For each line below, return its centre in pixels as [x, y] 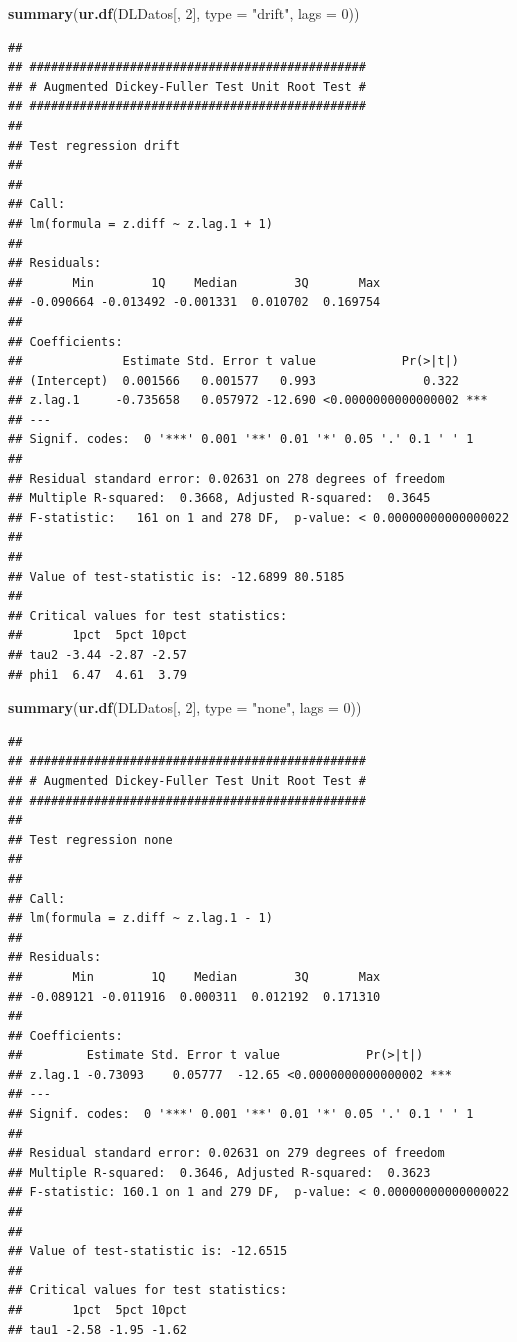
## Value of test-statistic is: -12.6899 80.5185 [176, 576]
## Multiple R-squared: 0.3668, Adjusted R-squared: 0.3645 [219, 498]
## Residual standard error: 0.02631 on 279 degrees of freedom [226, 1153]
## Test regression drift [94, 145]
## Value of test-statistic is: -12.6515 [148, 1251]
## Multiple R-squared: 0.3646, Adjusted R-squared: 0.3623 [219, 1172]
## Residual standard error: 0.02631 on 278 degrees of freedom [226, 478]
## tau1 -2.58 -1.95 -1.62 [97, 1329]
